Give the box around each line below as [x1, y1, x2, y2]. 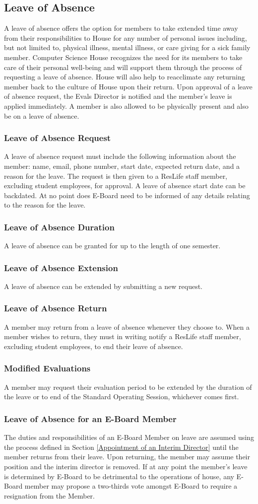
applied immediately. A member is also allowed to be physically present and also [4, 100, 249, 111]
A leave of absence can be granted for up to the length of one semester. [4, 240, 221, 251]
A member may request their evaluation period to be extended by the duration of [4, 381, 252, 392]
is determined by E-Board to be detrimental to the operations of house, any [4, 471, 234, 481]
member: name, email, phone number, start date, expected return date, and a [4, 160, 240, 171]
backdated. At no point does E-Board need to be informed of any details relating [4, 190, 250, 200]
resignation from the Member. [4, 490, 95, 501]
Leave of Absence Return [4, 302, 107, 314]
